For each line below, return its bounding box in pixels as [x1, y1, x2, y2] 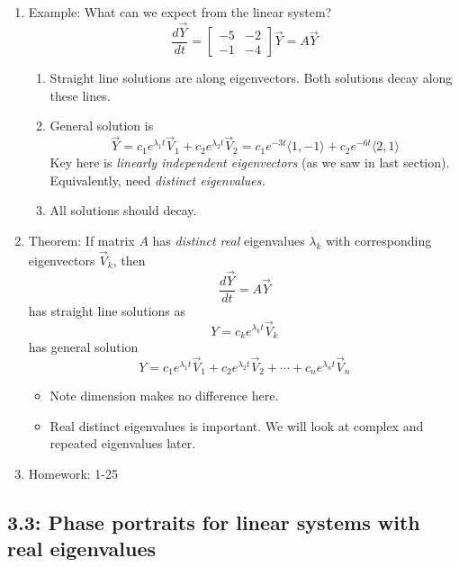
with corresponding [326, 231, 432, 250]
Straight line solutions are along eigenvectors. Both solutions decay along [49, 68, 453, 87]
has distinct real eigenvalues [152, 231, 305, 250]
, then [112, 250, 146, 269]
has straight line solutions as [28, 301, 186, 319]
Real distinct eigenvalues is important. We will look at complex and [49, 416, 424, 435]
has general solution [28, 337, 139, 356]
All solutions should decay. [49, 201, 197, 220]
